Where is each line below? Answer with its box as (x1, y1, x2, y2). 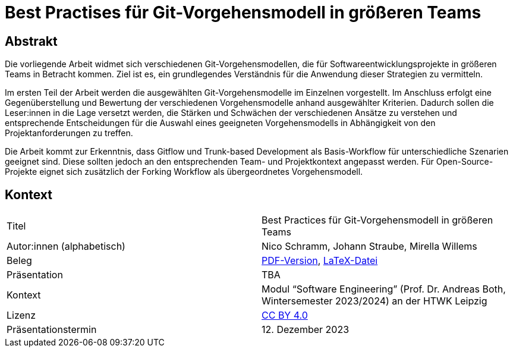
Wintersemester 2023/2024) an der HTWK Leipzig (262, 295, 487, 307)
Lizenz (7, 309, 36, 322)
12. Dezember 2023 (262, 323, 350, 336)
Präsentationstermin (7, 323, 97, 336)
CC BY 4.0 (262, 309, 308, 322)
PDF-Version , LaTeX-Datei (262, 254, 378, 267)
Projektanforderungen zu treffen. (5, 128, 133, 139)
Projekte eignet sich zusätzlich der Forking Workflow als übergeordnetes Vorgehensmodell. (5, 166, 363, 177)
